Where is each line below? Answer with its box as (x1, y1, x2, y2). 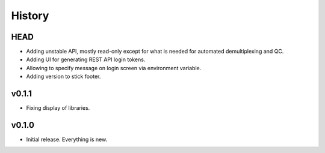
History (11, 9, 49, 22)
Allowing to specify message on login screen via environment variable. (26, 64, 202, 71)
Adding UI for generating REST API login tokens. (26, 56, 146, 63)
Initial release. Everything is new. (26, 136, 108, 143)
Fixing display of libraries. (26, 104, 90, 112)
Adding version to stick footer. (26, 73, 101, 80)
